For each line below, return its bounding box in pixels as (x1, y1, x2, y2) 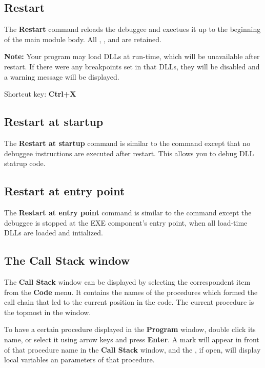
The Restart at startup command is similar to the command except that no (4, 137, 251, 148)
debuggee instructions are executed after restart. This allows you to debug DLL (4, 148, 254, 158)
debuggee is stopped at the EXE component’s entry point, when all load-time (4, 217, 248, 228)
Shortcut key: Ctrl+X (4, 88, 76, 99)
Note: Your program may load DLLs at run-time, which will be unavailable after (4, 51, 260, 62)
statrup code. (4, 158, 46, 169)
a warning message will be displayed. (4, 71, 119, 82)
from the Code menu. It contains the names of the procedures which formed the (4, 286, 258, 297)
